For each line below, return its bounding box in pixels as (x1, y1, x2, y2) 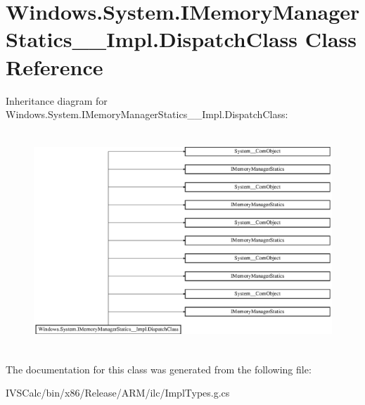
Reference (6, 52, 103, 81)
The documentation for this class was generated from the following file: (6, 361, 312, 376)
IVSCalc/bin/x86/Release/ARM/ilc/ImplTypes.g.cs (6, 385, 230, 400)
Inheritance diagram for (6, 93, 108, 108)
